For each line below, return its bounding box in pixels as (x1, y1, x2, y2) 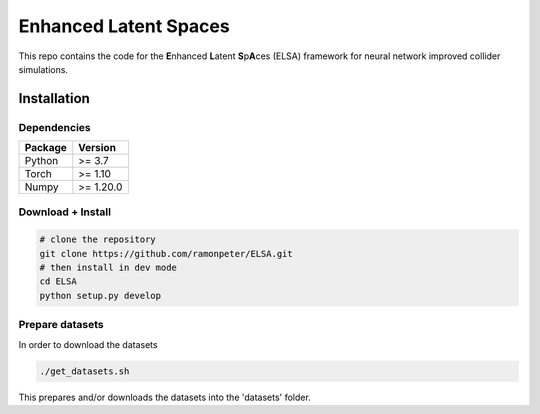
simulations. (18, 63, 69, 75)
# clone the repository (39, 234, 157, 245)
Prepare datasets (18, 318, 104, 332)
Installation (18, 90, 90, 107)
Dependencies (18, 120, 92, 134)
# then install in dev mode (39, 262, 177, 274)
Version (78, 141, 117, 155)
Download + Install (18, 205, 112, 219)
